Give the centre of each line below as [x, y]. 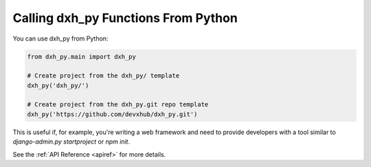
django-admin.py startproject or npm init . [71, 142]
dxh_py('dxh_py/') [58, 85]
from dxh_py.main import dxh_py [82, 56]
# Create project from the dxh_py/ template [103, 76]
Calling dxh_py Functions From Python [125, 18]
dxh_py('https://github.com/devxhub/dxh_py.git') [112, 114]
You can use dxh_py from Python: [60, 38]
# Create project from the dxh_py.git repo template [118, 104]
